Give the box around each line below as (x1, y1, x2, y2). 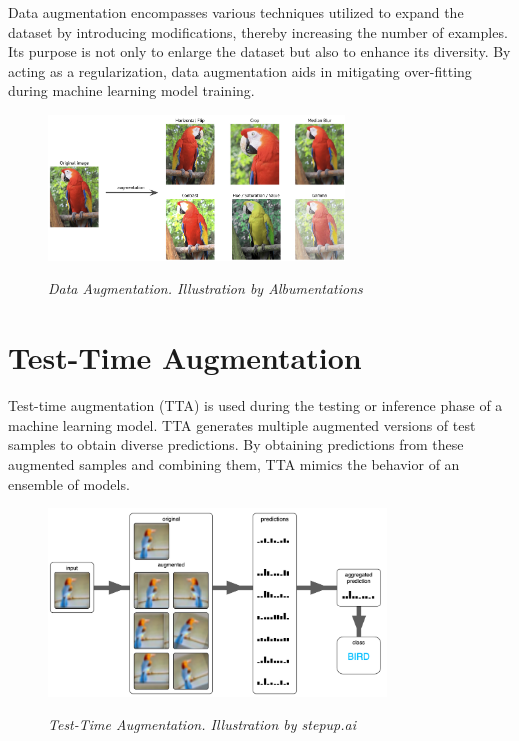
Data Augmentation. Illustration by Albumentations (48, 278, 363, 299)
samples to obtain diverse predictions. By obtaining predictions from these (8, 434, 464, 455)
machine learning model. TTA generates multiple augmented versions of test (8, 414, 476, 435)
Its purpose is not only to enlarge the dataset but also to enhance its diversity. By (8, 41, 511, 62)
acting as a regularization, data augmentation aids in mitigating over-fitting (8, 60, 472, 81)
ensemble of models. (8, 473, 130, 494)
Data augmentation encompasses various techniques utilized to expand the (8, 2, 464, 22)
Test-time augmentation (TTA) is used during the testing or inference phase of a (8, 395, 503, 416)
